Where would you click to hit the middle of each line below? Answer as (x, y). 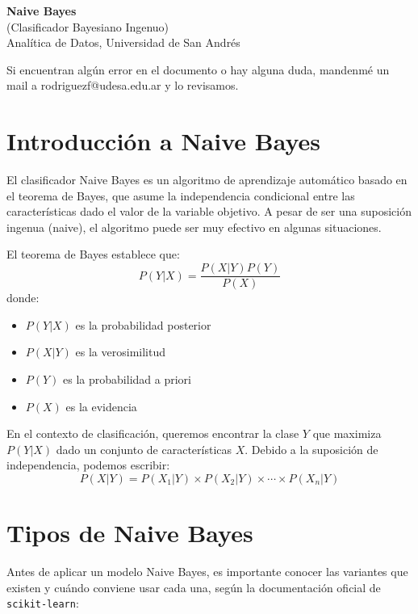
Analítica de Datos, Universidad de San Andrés (123, 42)
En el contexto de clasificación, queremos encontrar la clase (153, 433)
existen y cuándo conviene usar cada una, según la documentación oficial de (194, 587)
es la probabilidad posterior (143, 324)
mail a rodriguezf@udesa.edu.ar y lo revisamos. (123, 85)
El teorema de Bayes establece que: (93, 254)
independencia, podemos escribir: (88, 465)
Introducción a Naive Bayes (164, 141)
